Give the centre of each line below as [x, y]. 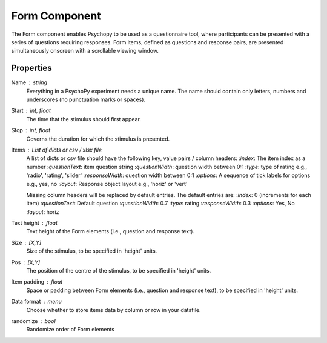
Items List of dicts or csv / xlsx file [57, 150]
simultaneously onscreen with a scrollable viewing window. [85, 51]
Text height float [34, 223]
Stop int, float [31, 130]
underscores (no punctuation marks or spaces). [86, 99]
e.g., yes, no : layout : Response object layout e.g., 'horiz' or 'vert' [107, 184]
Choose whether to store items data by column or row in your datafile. [114, 310]
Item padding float [37, 282]
